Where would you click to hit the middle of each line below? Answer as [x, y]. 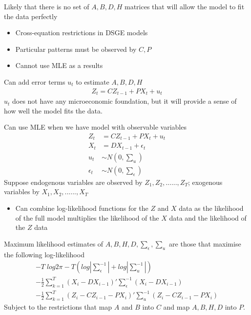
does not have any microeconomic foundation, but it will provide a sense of [125, 101]
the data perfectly [31, 16]
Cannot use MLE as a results [59, 65]
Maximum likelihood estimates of [54, 243]
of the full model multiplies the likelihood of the [87, 217]
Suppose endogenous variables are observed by [73, 182]
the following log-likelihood [44, 254]
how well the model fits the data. [53, 110]
